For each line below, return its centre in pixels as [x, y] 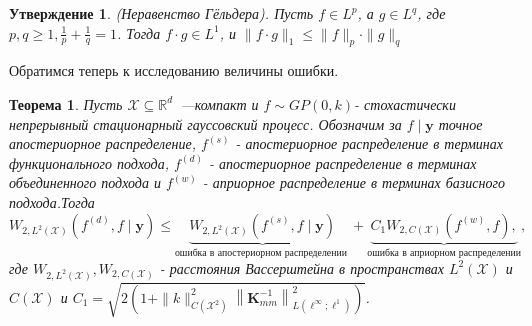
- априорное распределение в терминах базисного [353, 182]
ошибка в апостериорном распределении [260, 253]
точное [460, 123]
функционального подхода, [89, 162]
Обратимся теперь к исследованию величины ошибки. [174, 70]
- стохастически [405, 103]
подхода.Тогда [52, 201]
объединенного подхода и [85, 182]
